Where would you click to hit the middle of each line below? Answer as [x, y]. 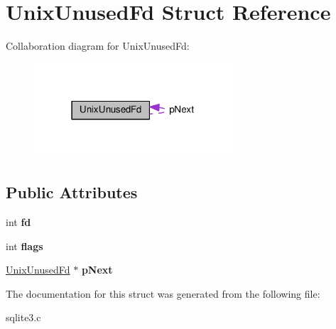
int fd [18, 222]
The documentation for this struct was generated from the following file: [163, 293]
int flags [25, 246]
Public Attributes [72, 192]
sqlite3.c [23, 317]
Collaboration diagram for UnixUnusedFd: [98, 46]
